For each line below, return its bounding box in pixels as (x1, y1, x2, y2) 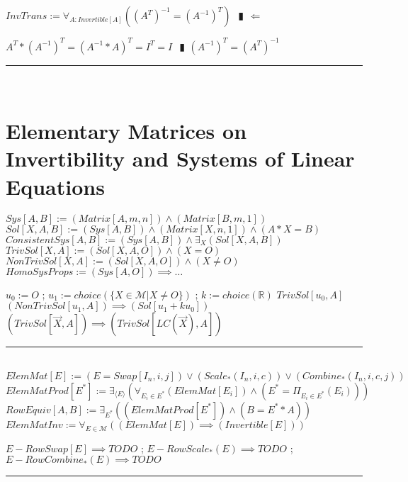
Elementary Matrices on (6, 116, 247, 145)
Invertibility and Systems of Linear (6, 144, 355, 173)
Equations (6, 172, 105, 201)
